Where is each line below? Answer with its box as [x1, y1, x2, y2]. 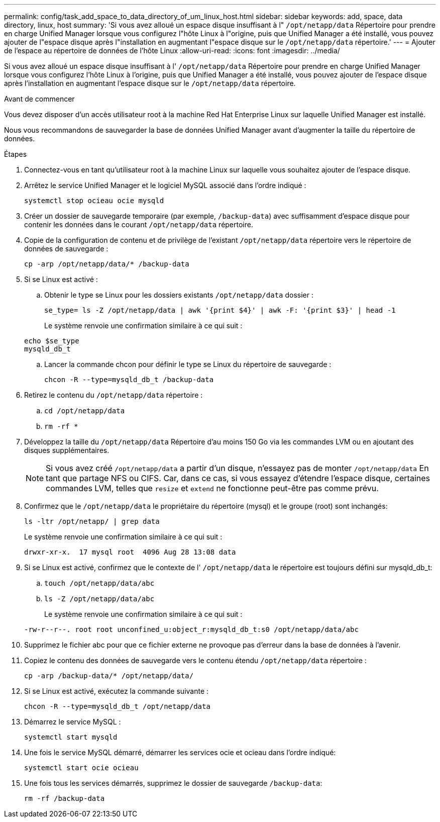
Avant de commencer [4, 95, 75, 103]
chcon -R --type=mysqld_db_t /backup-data [44, 376, 214, 384]
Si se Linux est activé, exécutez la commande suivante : [24, 687, 209, 695]
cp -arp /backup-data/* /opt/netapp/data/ [24, 672, 194, 680]
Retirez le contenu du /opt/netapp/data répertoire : [24, 391, 203, 399]
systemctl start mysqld [24, 733, 118, 741]
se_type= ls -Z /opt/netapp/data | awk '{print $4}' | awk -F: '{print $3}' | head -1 [44, 306, 396, 314]
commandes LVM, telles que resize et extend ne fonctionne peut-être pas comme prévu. [46, 483, 379, 493]
